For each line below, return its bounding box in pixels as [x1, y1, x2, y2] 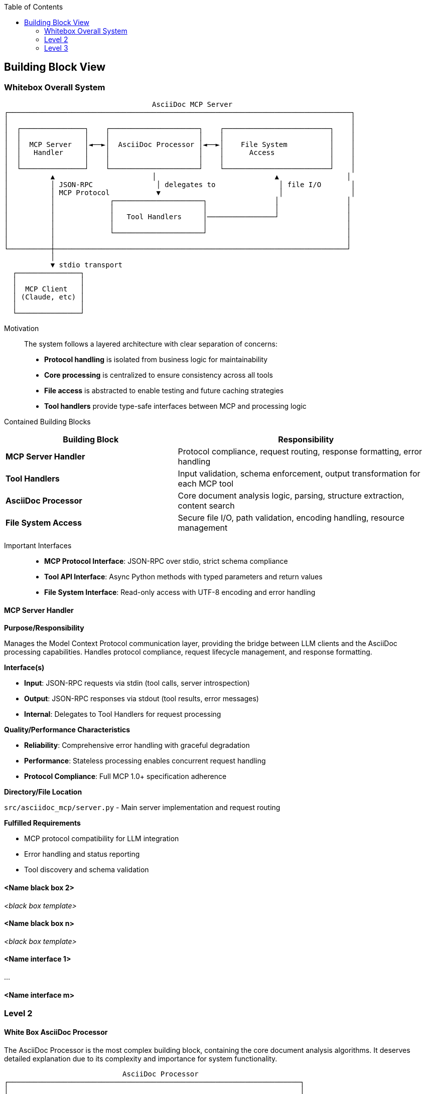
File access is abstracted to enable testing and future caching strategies [44, 386, 284, 395]
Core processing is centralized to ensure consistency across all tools [44, 371, 273, 380]
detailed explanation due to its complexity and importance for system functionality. [4, 1054, 277, 1063]
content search [178, 501, 235, 511]
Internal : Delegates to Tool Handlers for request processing [24, 710, 221, 719]
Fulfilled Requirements [4, 819, 81, 828]
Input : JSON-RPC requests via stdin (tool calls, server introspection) [24, 679, 250, 688]
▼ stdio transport [50, 261, 123, 269]
